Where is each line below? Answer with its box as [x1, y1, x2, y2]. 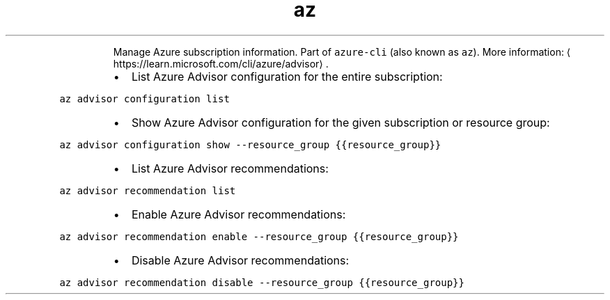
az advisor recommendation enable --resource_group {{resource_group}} [59, 230, 459, 242]
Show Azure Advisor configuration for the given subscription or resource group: [131, 115, 550, 129]
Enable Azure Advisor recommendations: [131, 207, 346, 221]
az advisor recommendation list [59, 184, 236, 196]
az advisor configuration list [59, 93, 230, 104]
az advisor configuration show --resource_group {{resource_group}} [59, 139, 441, 150]
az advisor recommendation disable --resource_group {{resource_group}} [59, 276, 464, 288]
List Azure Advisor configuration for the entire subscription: [131, 69, 443, 84]
